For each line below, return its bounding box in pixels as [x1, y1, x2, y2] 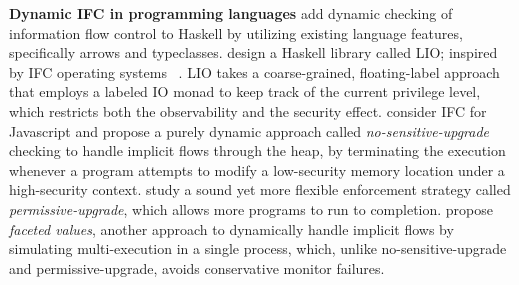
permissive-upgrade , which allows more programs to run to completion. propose [9, 198, 494, 219]
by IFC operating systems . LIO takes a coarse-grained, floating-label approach [9, 61, 500, 82]
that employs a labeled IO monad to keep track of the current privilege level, [9, 81, 481, 102]
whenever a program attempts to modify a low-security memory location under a [9, 159, 505, 180]
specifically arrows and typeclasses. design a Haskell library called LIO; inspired [9, 42, 498, 63]
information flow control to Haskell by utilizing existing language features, [9, 22, 463, 43]
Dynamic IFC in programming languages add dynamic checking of [9, 3, 453, 23]
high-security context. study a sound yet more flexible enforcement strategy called [9, 179, 511, 200]
